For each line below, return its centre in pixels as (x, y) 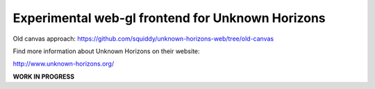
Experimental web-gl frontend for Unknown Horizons (169, 18)
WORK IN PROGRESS (44, 77)
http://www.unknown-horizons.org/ (64, 64)
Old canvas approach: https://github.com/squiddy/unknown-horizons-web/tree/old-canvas (143, 39)
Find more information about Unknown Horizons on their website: (107, 51)
